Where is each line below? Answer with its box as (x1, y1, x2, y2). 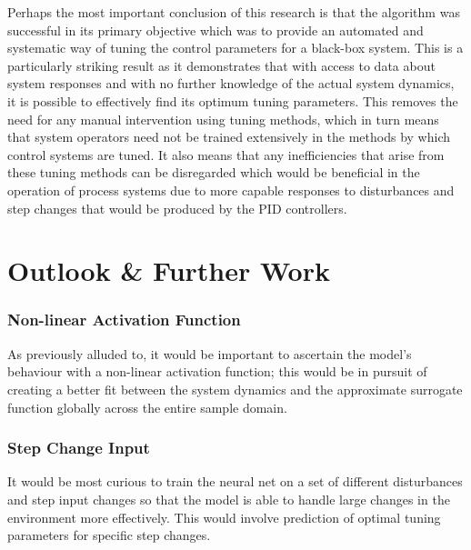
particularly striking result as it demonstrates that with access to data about (7, 55, 436, 75)
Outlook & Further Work (7, 252, 330, 289)
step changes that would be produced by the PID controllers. (7, 198, 347, 217)
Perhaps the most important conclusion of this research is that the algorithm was (7, 3, 460, 21)
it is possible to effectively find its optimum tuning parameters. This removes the (7, 91, 458, 110)
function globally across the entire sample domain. (7, 397, 287, 416)
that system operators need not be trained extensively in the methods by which (7, 127, 450, 146)
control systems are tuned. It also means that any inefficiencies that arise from (7, 145, 445, 164)
